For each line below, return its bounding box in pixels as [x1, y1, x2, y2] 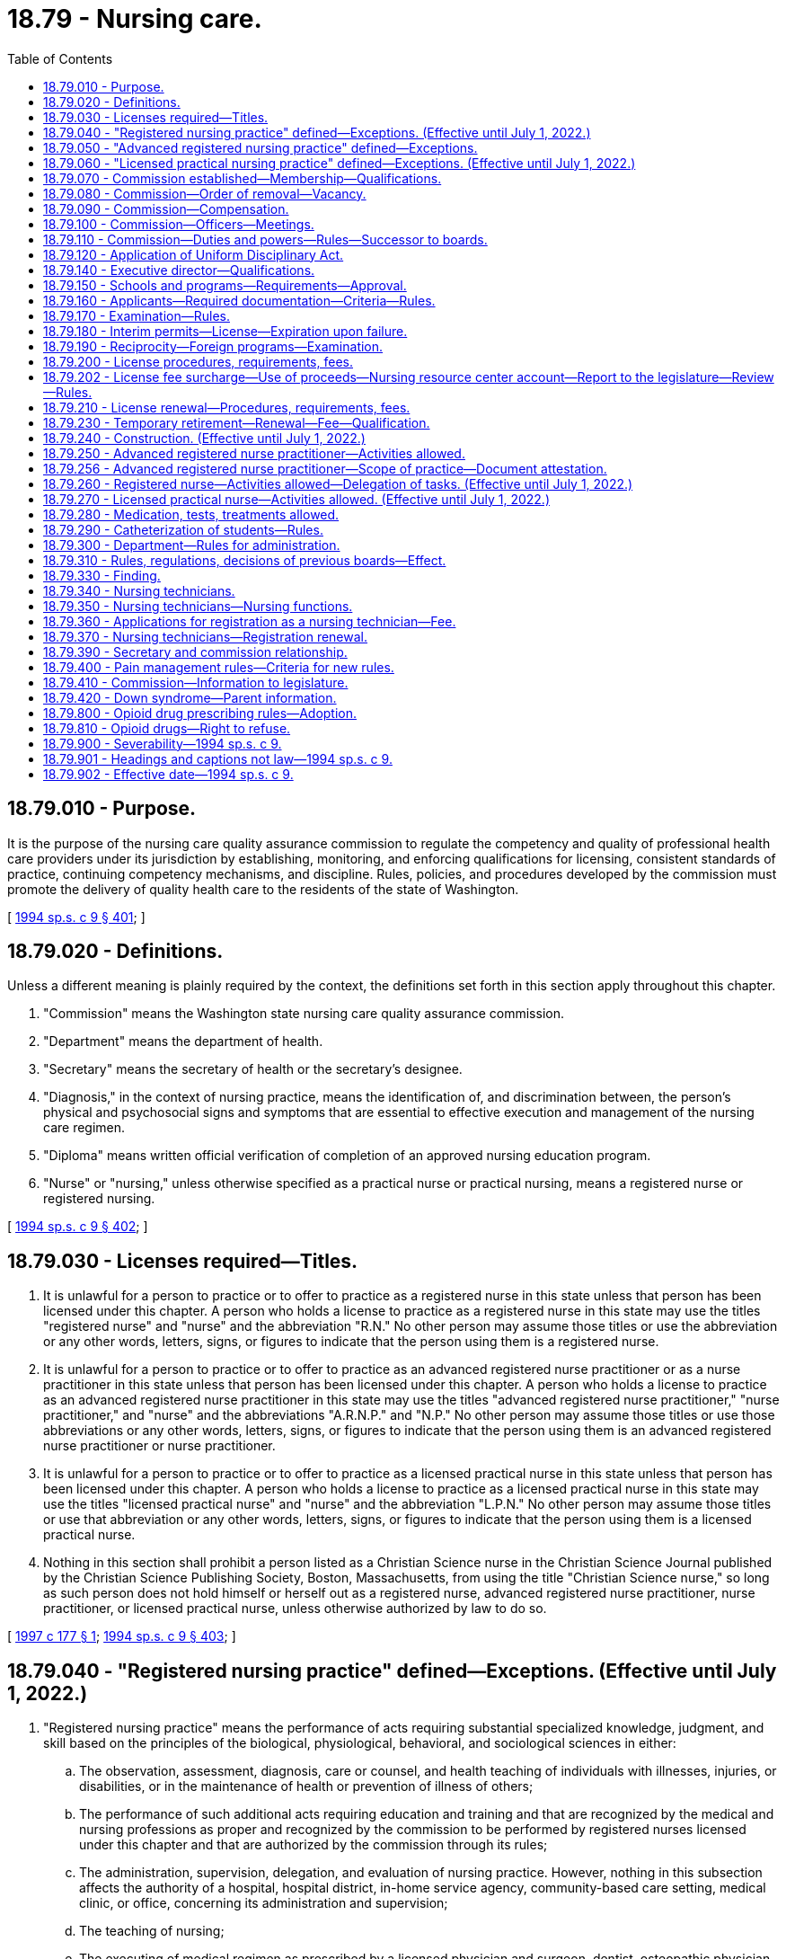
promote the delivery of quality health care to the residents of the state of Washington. [7, 881, 519, 897]
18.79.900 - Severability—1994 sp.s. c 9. [43, 735, 282, 751]
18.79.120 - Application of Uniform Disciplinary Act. [43, 246, 344, 262]
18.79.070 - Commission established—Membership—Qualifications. [43, 170, 442, 186]
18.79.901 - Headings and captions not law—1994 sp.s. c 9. [43, 750, 393, 767]
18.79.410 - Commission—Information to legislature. [43, 674, 349, 690]
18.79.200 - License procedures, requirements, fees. [43, 353, 354, 369]
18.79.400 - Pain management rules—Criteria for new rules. [43, 659, 394, 675]
